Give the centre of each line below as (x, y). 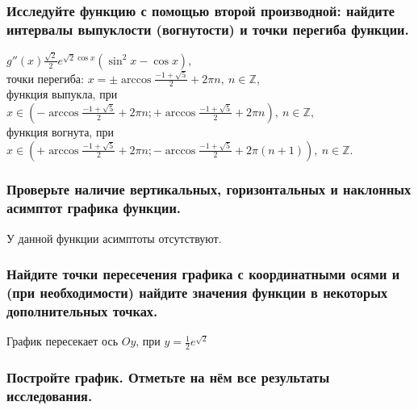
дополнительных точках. (82, 311)
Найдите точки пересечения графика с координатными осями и (203, 274)
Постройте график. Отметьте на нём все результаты (168, 377)
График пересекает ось (63, 341)
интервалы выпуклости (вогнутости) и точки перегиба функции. (208, 29)
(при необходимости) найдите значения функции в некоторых (197, 293)
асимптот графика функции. (94, 208)
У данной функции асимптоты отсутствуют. (114, 238)
